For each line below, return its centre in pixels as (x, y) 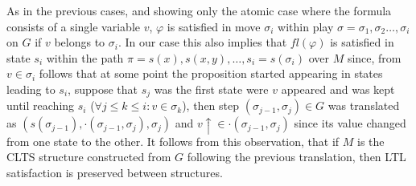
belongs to (80, 42)
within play (306, 26)
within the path (85, 57)
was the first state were (211, 89)
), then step (211, 105)
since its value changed (350, 123)
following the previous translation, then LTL (297, 157)
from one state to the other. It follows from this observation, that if (173, 141)
